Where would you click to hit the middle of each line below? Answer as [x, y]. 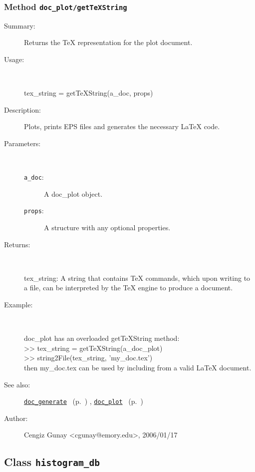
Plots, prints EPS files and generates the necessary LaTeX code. [122, 126]
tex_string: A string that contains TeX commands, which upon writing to [137, 278]
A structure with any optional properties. [107, 227]
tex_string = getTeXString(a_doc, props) [89, 93]
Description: [22, 109]
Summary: [20, 25]
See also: [17, 384]
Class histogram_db [52, 462]
